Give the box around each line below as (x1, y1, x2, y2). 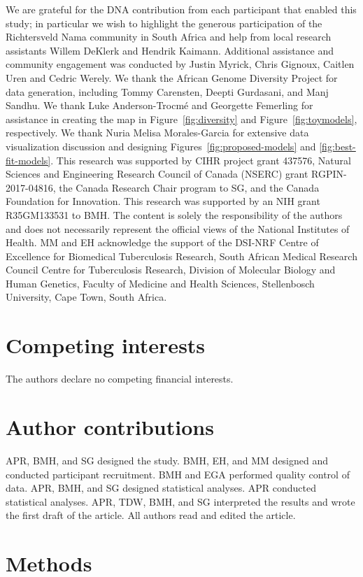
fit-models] (6, 152, 51, 167)
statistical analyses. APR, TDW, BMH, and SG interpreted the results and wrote (6, 494, 355, 508)
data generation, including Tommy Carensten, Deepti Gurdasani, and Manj (6, 84, 329, 99)
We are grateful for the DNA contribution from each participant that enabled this (6, 2, 357, 16)
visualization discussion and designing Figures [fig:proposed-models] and (6, 138, 316, 153)
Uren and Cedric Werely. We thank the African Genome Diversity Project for (6, 70, 338, 85)
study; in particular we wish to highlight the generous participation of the (6, 15, 322, 30)
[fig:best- (319, 138, 356, 153)
